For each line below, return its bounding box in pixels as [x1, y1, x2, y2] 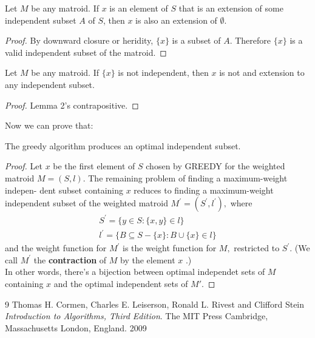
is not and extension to [219, 66, 305, 79]
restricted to [234, 242, 280, 254]
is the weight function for [123, 242, 217, 254]
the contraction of [33, 253, 107, 266]
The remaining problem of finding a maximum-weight [88, 171, 288, 184]
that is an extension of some [178, 2, 283, 14]
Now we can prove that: [5, 119, 93, 132]
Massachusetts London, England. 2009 [5, 321, 147, 334]
